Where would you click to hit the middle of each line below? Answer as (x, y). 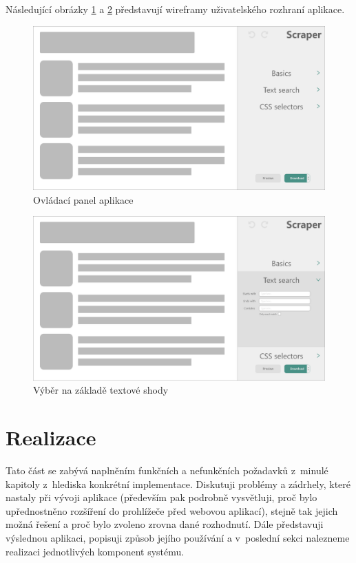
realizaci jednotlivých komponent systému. (95, 551)
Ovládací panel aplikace (83, 199)
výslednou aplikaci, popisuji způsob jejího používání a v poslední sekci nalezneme (178, 538)
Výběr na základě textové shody (101, 390)
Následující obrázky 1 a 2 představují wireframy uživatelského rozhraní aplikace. (175, 9)
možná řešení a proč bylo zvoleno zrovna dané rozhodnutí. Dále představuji (165, 524)
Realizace (51, 437)
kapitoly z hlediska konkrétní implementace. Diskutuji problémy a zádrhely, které (178, 484)
